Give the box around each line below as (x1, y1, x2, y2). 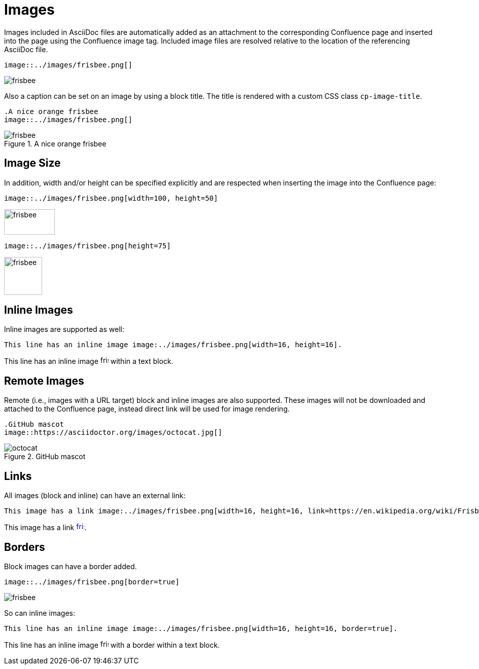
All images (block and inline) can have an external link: (4, 491, 186, 500)
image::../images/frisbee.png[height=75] (4, 241, 171, 250)
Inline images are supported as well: (4, 325, 124, 334)
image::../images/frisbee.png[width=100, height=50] (4, 194, 218, 202)
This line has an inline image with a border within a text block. (4, 640, 220, 649)
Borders (4, 540, 45, 553)
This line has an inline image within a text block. (4, 357, 174, 366)
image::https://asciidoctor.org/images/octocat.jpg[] (4, 428, 222, 437)
